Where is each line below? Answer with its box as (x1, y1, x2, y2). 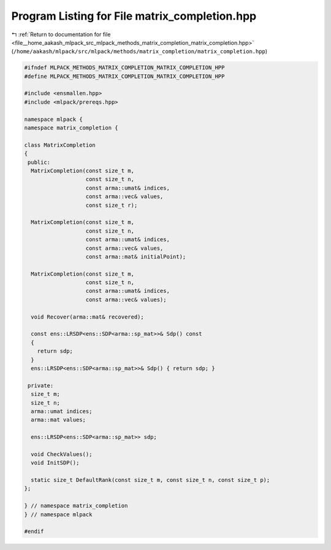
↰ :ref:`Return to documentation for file (11, 31, 111, 38)
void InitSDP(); (31, 459, 80, 467)
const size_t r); (85, 201, 138, 209)
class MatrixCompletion (24, 141, 96, 149)
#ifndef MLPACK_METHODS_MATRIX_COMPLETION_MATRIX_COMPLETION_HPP (24, 64, 225, 71)
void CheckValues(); (31, 451, 93, 457)
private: (28, 382, 54, 389)
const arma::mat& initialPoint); (85, 253, 186, 260)
